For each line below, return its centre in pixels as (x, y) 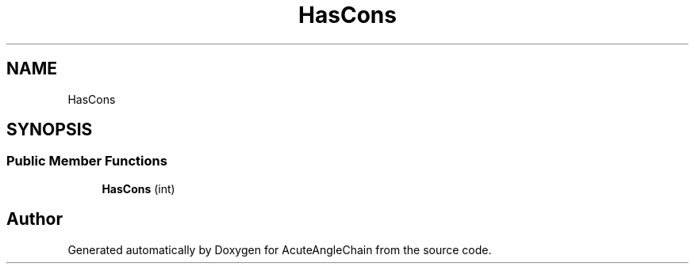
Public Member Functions (87, 161)
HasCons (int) (138, 188)
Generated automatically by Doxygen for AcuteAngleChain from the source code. (280, 249)
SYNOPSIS (50, 130)
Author (35, 219)
